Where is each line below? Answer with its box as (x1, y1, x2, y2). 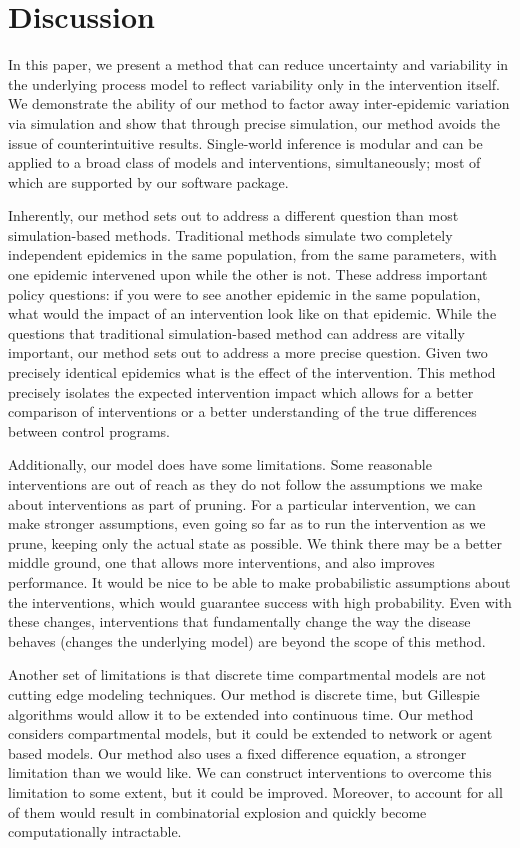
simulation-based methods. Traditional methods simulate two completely (8, 224, 453, 245)
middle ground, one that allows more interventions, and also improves (8, 552, 435, 573)
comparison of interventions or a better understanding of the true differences (8, 401, 477, 422)
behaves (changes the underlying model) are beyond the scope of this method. (8, 630, 486, 651)
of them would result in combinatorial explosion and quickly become (8, 801, 427, 822)
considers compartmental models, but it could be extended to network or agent (8, 723, 493, 744)
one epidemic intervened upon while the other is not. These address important (8, 264, 488, 285)
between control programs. (8, 420, 170, 441)
